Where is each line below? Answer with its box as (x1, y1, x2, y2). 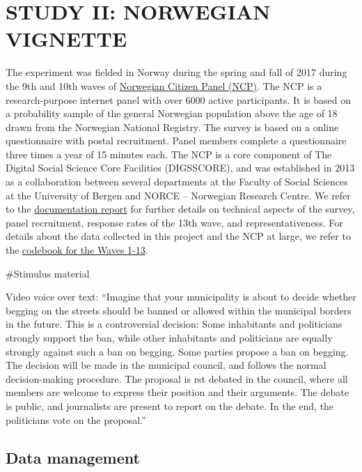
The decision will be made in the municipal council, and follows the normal (6, 358, 326, 372)
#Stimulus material (6, 266, 90, 280)
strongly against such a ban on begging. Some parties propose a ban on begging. (6, 344, 349, 358)
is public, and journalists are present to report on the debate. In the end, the (6, 398, 334, 413)
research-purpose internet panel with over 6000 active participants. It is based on (6, 92, 352, 107)
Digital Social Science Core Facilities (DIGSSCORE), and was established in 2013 (6, 160, 355, 175)
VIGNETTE (6, 24, 127, 53)
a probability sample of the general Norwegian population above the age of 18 (6, 106, 338, 121)
